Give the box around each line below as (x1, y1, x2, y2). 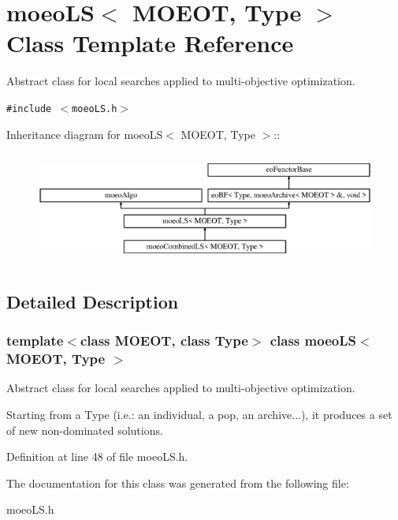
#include (6, 103, 52, 114)
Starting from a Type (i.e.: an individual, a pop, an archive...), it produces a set (6, 406, 392, 422)
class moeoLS (270, 331, 356, 350)
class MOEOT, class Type (80, 331, 248, 350)
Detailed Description (6, 289, 179, 313)
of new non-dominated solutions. (6, 421, 163, 438)
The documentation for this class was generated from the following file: (6, 474, 349, 491)
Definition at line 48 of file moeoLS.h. (6, 448, 188, 465)
